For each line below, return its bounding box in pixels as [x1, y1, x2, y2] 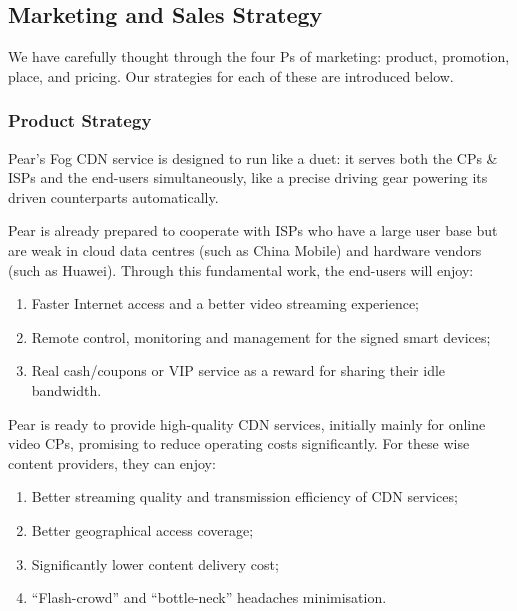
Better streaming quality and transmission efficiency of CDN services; [31, 486, 458, 507]
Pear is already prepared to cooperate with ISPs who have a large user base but [8, 220, 498, 241]
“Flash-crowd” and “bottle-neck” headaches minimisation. [31, 587, 387, 608]
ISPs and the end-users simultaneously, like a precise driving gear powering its [8, 167, 488, 188]
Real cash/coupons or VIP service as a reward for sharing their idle [31, 360, 446, 381]
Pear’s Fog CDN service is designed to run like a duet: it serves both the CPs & [8, 147, 498, 168]
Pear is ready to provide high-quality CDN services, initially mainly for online [8, 413, 486, 434]
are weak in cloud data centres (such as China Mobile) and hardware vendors [8, 239, 482, 260]
